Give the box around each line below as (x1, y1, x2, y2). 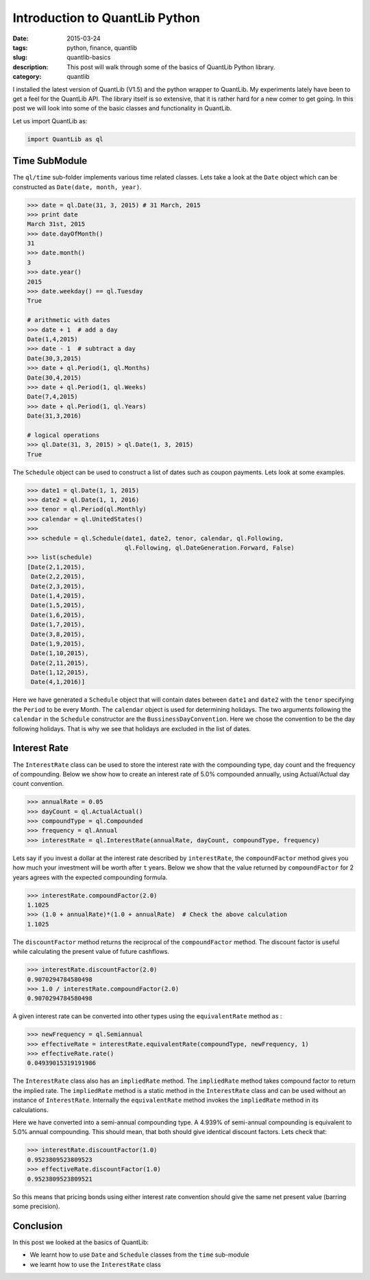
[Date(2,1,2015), (27, 563, 86, 571)
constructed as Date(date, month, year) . (12, 182, 142, 191)
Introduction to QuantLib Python (12, 10, 200, 25)
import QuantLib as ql (27, 135, 103, 143)
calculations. (12, 1105, 49, 1113)
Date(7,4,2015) (27, 393, 78, 401)
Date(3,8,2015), (31, 630, 86, 638)
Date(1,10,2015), (31, 650, 89, 657)
